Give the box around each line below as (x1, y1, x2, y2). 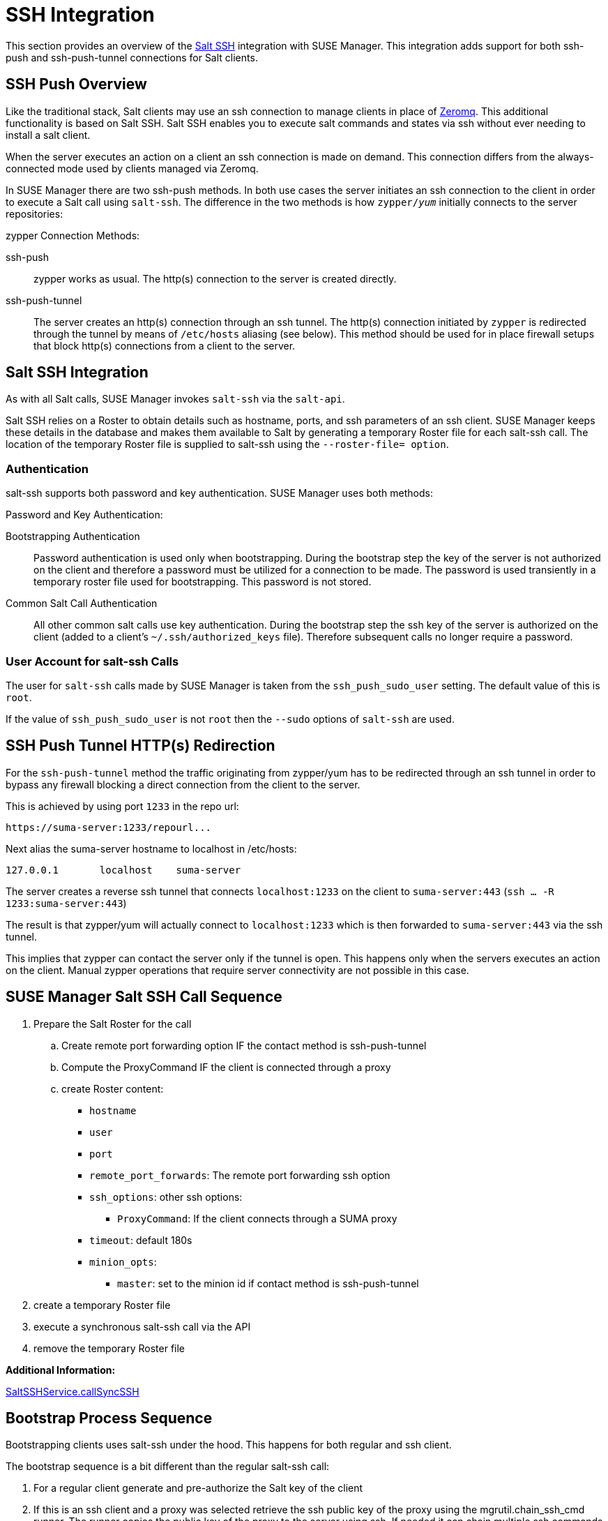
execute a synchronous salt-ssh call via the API (33, 1320, 251, 1333)
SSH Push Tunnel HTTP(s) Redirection (6, 737, 275, 755)
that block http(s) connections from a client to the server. (33, 339, 296, 352)
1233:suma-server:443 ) (6, 897, 127, 909)
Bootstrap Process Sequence (6, 1409, 213, 1428)
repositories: (6, 207, 63, 220)
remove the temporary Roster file (33, 1342, 185, 1354)
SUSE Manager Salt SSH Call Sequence (6, 988, 282, 1006)
